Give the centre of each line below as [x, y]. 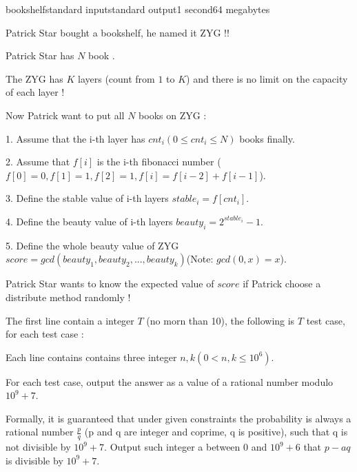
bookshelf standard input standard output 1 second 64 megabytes [138, 9]
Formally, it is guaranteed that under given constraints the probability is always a [178, 418]
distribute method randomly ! [68, 297]
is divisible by [34, 460]
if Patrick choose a [282, 284]
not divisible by [38, 447]
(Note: [200, 259]
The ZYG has [34, 78]
